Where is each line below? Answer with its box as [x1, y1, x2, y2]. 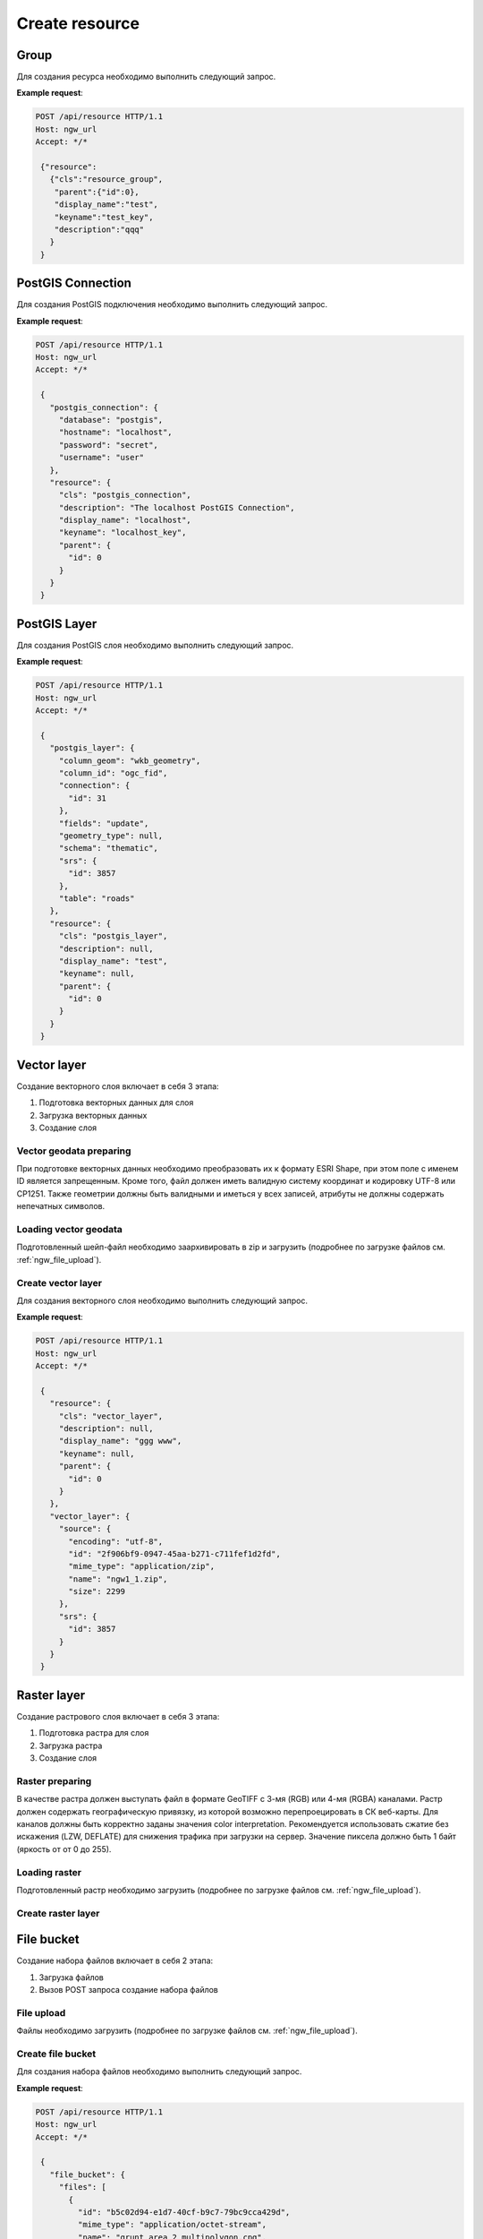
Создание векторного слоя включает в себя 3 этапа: [16, 1080, 219, 1092]
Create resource [16, 13, 140, 33]
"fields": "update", [58, 818, 149, 828]
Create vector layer [16, 1276, 103, 1289]
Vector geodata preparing [16, 1145, 131, 1157]
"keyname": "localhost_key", [58, 528, 187, 537]
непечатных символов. [16, 1201, 106, 1212]
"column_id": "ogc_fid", [58, 768, 168, 778]
